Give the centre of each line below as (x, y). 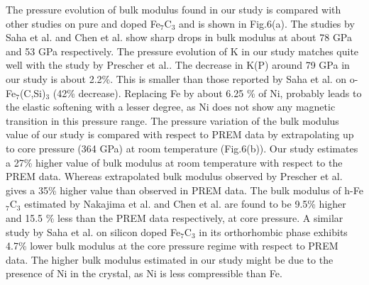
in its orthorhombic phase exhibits (273, 231)
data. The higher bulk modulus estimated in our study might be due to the (170, 259)
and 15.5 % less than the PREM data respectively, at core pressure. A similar (175, 217)
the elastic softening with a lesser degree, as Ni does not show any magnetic (171, 107)
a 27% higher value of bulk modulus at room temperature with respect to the (174, 162)
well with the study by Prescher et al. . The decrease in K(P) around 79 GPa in (178, 65)
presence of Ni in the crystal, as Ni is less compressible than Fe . (144, 273)
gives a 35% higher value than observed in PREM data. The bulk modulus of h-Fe (184, 190)
